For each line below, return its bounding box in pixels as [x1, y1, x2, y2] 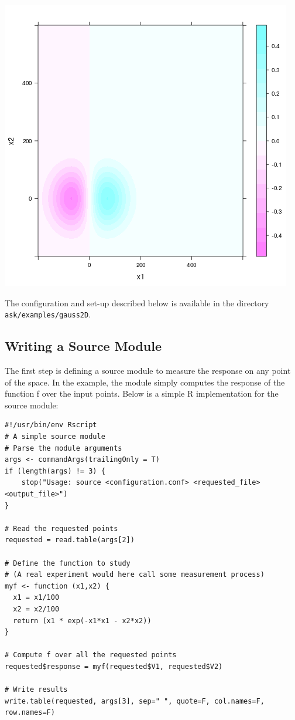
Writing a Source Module [5, 337, 162, 355]
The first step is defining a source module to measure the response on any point [5, 364, 291, 377]
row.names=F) [5, 708, 55, 717]
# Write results [5, 685, 68, 694]
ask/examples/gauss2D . [5, 308, 91, 320]
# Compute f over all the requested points [5, 651, 177, 660]
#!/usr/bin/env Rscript [5, 421, 97, 430]
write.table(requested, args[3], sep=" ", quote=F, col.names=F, [5, 697, 265, 705]
